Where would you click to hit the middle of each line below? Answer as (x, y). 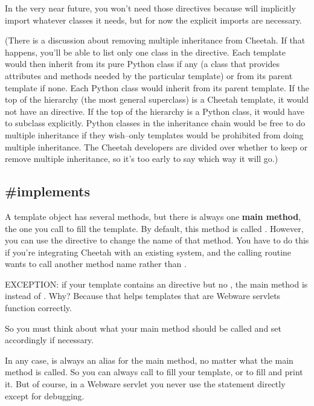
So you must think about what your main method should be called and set (143, 328)
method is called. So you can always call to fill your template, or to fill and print (154, 372)
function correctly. (38, 308)
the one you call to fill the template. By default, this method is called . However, (154, 228)
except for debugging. (45, 395)
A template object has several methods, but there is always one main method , (153, 216)
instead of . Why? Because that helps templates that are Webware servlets (143, 296)
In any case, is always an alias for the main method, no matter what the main (149, 360)
